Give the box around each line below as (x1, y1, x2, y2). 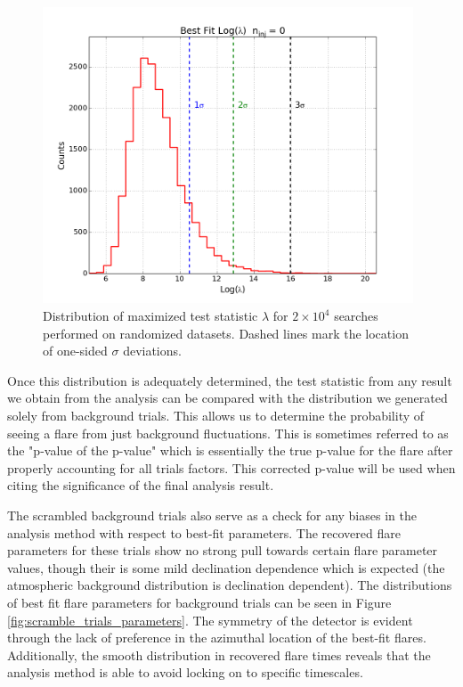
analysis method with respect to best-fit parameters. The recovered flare (7, 523, 401, 542)
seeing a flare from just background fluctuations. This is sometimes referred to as (7, 423, 449, 442)
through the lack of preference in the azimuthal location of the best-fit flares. (7, 628, 426, 647)
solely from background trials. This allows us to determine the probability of (7, 405, 425, 424)
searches (334, 307, 378, 324)
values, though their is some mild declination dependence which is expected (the (7, 558, 445, 577)
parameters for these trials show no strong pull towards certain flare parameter (7, 541, 438, 560)
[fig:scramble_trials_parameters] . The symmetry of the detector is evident (7, 610, 413, 629)
